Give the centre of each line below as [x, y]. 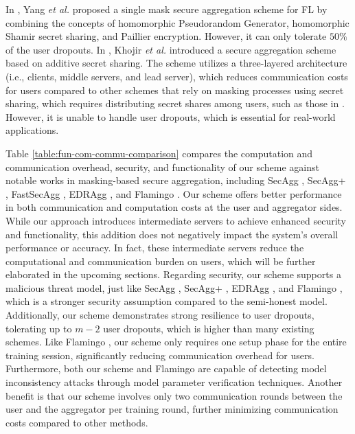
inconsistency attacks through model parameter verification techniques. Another [174, 382]
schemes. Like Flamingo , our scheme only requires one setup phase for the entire [176, 342]
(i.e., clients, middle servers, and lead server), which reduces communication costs [177, 76]
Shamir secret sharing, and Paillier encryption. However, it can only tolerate [166, 36]
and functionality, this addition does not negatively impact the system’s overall [172, 234]
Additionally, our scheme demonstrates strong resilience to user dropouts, [160, 315]
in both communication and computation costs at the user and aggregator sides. [174, 207]
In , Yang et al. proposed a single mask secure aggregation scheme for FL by [167, 9]
